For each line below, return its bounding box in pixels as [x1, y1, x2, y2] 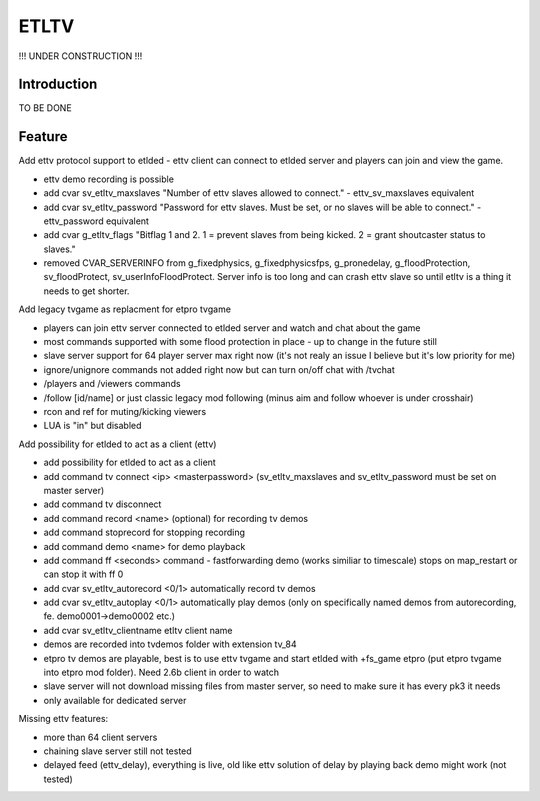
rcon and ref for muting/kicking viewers [43, 406, 207, 417]
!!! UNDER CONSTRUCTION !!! [18, 50, 143, 62]
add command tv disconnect [43, 498, 162, 510]
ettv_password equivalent [43, 215, 150, 227]
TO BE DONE [18, 102, 72, 114]
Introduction [18, 76, 98, 93]
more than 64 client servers [43, 731, 158, 743]
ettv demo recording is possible [43, 173, 175, 185]
